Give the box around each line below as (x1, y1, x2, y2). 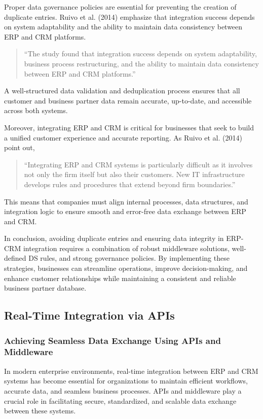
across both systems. (4, 105, 68, 116)
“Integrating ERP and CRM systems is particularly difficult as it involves (24, 159, 253, 169)
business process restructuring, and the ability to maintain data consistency (24, 58, 259, 68)
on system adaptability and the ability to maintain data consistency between (4, 21, 243, 32)
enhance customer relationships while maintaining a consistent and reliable (4, 272, 236, 283)
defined (4, 253, 26, 263)
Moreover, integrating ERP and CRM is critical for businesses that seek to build (4, 122, 254, 132)
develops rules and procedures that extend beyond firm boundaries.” (24, 179, 236, 189)
